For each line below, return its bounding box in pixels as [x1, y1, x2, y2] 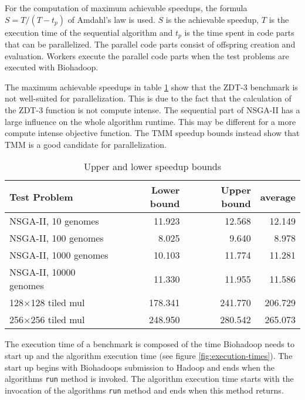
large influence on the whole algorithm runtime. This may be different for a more [5, 115, 296, 127]
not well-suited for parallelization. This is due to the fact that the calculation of [5, 92, 292, 104]
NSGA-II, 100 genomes [9, 231, 104, 245]
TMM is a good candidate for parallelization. [5, 138, 167, 150]
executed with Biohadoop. [5, 61, 99, 73]
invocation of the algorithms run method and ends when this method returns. [5, 384, 284, 396]
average [260, 189, 296, 204]
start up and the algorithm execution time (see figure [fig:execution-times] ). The [5, 349, 293, 361]
